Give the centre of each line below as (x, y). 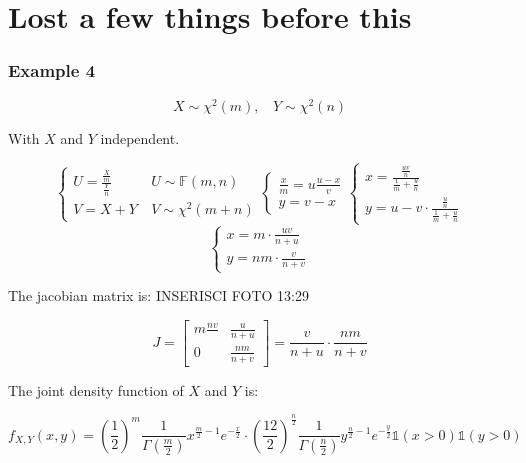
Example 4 (52, 70)
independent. (140, 137)
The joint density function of (96, 389)
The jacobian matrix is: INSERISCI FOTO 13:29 (158, 295)
